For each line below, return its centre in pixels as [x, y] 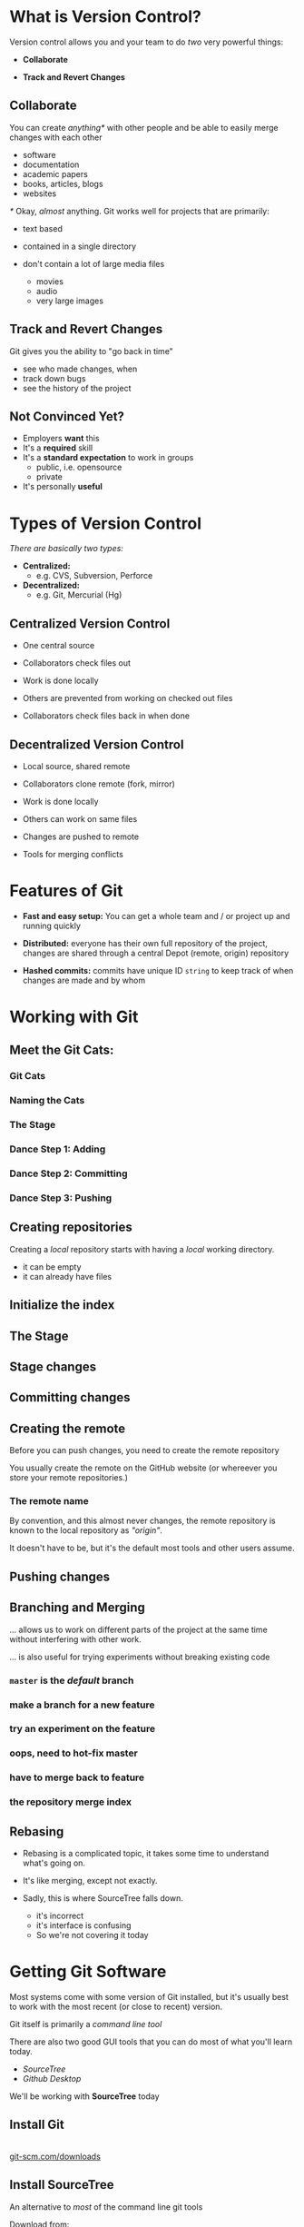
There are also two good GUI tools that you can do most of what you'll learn [151, 2042]
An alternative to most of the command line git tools [106, 2207]
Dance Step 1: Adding [58, 1149]
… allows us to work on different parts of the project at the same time [138, 1629]
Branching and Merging [77, 1608]
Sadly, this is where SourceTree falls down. [103, 1898]
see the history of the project [77, 388]
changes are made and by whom [84, 980]
